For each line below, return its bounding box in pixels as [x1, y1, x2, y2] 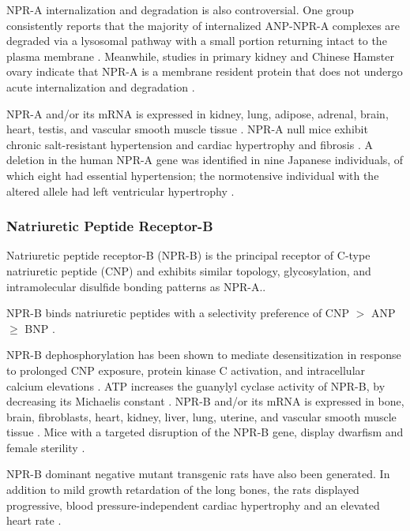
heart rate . [6, 512, 62, 529]
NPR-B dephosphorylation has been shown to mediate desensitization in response [6, 346, 401, 363]
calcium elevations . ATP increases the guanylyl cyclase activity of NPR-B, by [6, 377, 386, 394]
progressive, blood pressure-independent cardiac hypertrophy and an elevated [6, 496, 380, 513]
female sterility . [6, 439, 85, 455]
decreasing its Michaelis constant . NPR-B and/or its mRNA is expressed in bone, [6, 393, 404, 409]
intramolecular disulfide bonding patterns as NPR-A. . [6, 278, 266, 294]
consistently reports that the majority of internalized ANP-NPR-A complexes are [6, 17, 401, 33]
